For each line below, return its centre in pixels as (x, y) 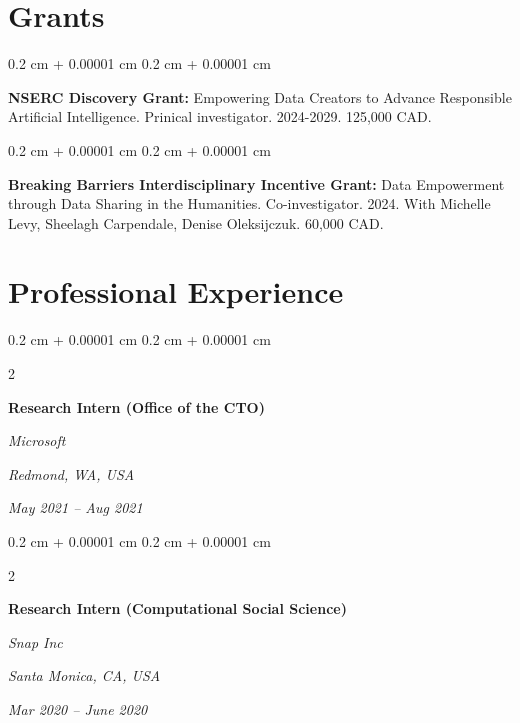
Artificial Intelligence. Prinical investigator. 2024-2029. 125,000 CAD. (220, 116)
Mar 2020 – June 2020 (78, 708)
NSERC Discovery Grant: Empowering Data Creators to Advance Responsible (260, 96)
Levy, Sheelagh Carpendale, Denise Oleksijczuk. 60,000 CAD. (196, 222)
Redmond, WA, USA (71, 473)
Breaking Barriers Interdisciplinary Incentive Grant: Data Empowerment (256, 183)
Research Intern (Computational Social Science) (177, 608)
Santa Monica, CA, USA (84, 675)
